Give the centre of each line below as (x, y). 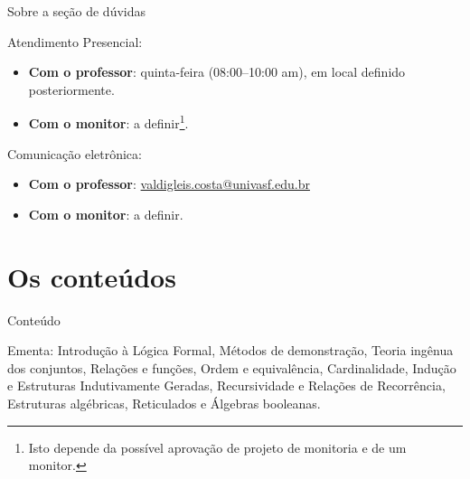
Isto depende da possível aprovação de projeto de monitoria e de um (217, 447)
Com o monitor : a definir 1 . (108, 122)
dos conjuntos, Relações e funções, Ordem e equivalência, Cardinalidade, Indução (232, 367)
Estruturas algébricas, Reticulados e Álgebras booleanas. (164, 403)
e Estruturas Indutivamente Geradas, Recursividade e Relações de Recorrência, (226, 385)
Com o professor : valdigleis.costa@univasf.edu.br (169, 184)
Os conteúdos (92, 276)
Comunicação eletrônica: (75, 153)
